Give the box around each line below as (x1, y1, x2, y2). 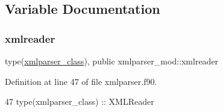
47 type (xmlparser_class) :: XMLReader (5, 95, 154, 108)
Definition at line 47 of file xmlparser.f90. (5, 75, 157, 87)
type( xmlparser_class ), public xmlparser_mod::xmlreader (5, 55, 219, 67)
